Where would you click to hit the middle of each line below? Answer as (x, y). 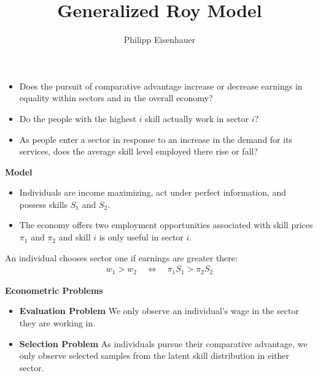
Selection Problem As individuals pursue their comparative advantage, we (163, 343)
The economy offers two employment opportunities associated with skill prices (166, 225)
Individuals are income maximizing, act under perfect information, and (153, 192)
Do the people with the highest (78, 118)
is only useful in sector (141, 237)
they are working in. (57, 322)
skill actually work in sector (197, 118)
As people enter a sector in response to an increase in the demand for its (156, 139)
